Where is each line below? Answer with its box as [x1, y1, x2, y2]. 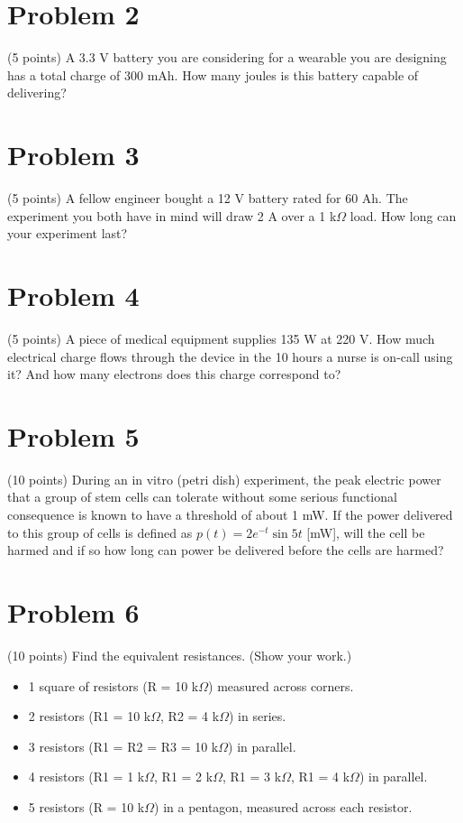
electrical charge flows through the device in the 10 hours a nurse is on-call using [7, 347, 453, 365]
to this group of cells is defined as [7, 522, 193, 541]
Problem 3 [7, 136, 140, 173]
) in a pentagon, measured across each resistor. [154, 797, 413, 816]
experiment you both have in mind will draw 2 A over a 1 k [7, 206, 337, 225]
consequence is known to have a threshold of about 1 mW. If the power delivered [7, 505, 453, 524]
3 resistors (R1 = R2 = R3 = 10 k [28, 736, 219, 755]
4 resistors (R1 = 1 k [28, 767, 145, 786]
